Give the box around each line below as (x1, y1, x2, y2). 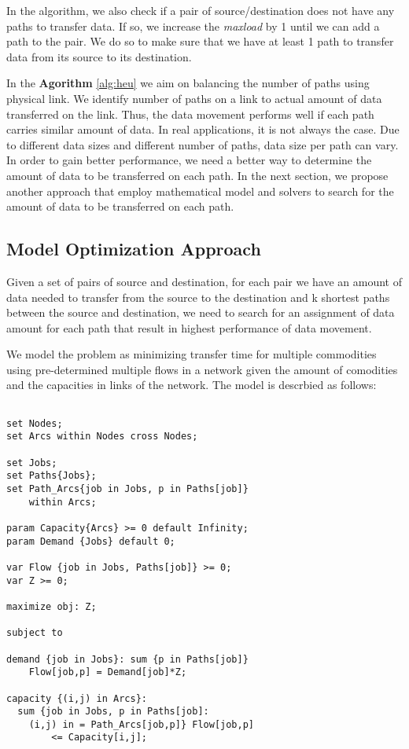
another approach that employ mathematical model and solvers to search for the (6, 182, 394, 199)
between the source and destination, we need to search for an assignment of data (6, 304, 395, 321)
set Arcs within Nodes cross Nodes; (6, 431, 198, 442)
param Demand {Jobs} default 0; (6, 535, 175, 547)
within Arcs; (28, 496, 97, 508)
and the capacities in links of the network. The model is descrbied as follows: (6, 376, 377, 393)
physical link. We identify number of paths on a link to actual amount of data (6, 90, 382, 106)
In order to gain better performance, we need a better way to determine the (6, 152, 372, 168)
